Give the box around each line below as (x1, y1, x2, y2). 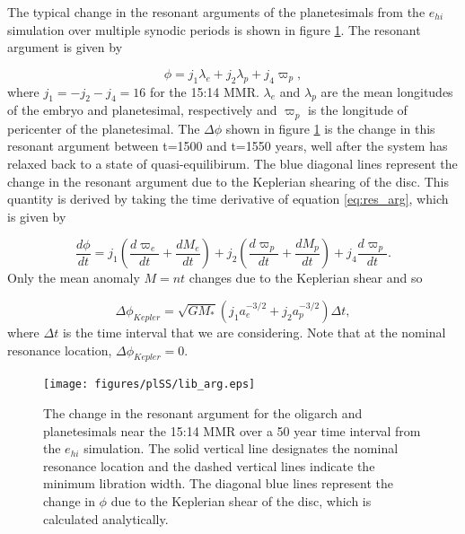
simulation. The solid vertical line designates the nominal (83, 439, 399, 458)
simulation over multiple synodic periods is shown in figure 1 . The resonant (7, 20, 421, 39)
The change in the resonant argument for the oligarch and (43, 404, 363, 423)
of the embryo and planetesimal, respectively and (7, 101, 277, 119)
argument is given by (7, 38, 123, 57)
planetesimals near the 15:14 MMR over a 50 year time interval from (43, 421, 421, 440)
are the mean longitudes (320, 82, 453, 101)
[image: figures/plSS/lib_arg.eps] (43, 378, 256, 391)
